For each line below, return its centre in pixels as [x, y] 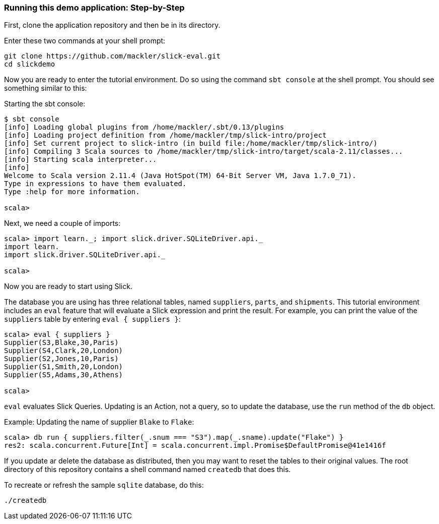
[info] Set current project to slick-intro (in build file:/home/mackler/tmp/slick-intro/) [191, 143]
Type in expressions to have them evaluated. [95, 184]
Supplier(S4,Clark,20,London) [64, 351]
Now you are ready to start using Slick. [68, 286]
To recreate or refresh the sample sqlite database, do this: [104, 485]
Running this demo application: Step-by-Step [94, 8]
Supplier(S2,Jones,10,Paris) [61, 359]
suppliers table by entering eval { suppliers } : [92, 319]
